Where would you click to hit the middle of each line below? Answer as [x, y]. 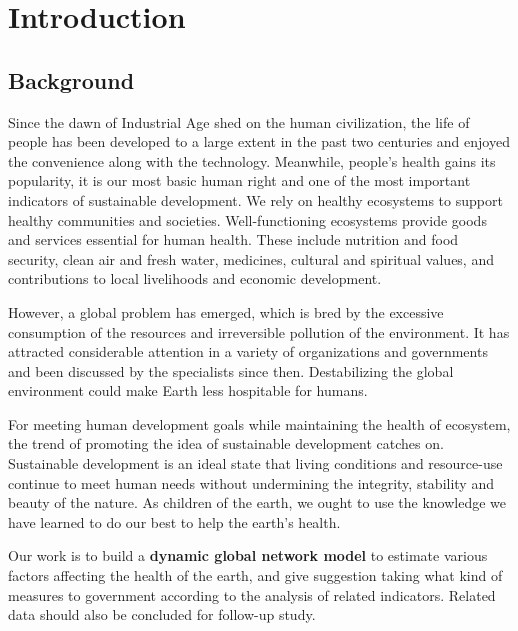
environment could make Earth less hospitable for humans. [188, 390]
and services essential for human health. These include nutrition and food [233, 239]
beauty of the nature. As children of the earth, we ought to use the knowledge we [257, 502]
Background [71, 79]
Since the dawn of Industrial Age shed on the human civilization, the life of [239, 121]
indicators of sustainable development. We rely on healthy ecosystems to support [255, 199]
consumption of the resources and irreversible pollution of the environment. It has [259, 331]
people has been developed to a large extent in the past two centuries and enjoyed [259, 141]
